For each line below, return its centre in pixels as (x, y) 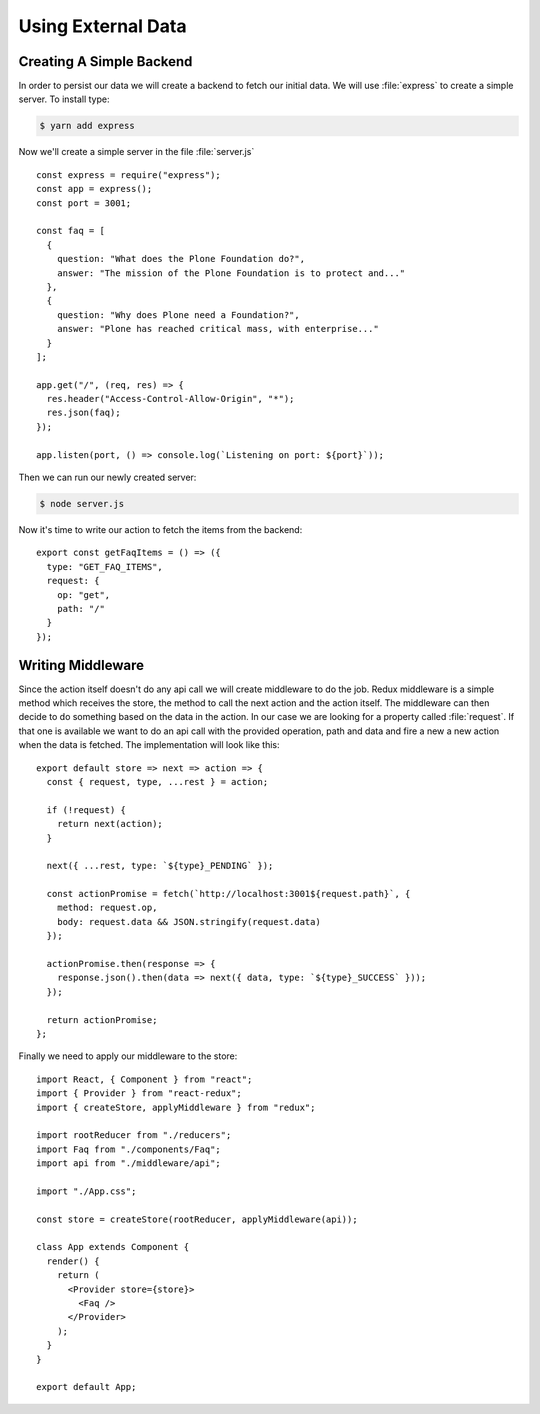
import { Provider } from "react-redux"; (139, 1093)
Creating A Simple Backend (105, 61)
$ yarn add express (87, 126)
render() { (73, 1261)
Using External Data (102, 26)
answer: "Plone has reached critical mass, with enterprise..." (217, 329)
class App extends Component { (113, 1247)
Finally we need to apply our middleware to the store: (128, 1056)
